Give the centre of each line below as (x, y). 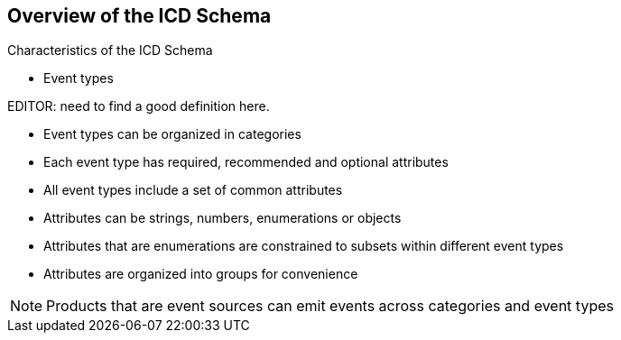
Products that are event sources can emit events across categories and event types (330, 306)
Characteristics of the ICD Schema (110, 51)
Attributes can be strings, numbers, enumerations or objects (222, 218)
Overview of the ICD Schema (139, 16)
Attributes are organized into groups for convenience (201, 274)
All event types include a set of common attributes (193, 190)
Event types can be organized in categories (172, 134)
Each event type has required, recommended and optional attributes (246, 162)
